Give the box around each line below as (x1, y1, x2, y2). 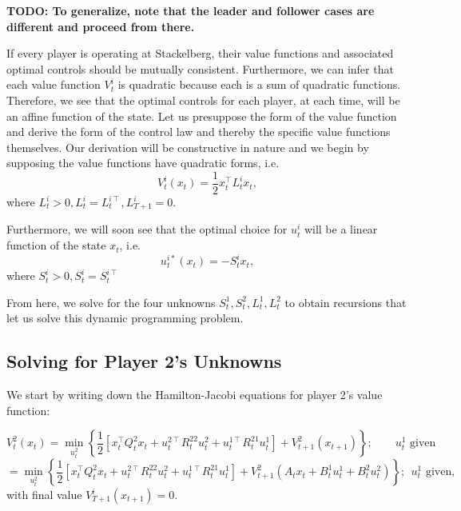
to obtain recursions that (284, 293, 407, 310)
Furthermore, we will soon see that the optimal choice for (6, 221, 288, 238)
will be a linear (304, 221, 378, 238)
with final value (6, 486, 82, 503)
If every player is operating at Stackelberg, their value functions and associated (6, 45, 394, 62)
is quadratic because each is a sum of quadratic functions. (117, 76, 401, 93)
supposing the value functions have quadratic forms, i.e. (6, 154, 280, 171)
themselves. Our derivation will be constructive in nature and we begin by (6, 138, 369, 155)
